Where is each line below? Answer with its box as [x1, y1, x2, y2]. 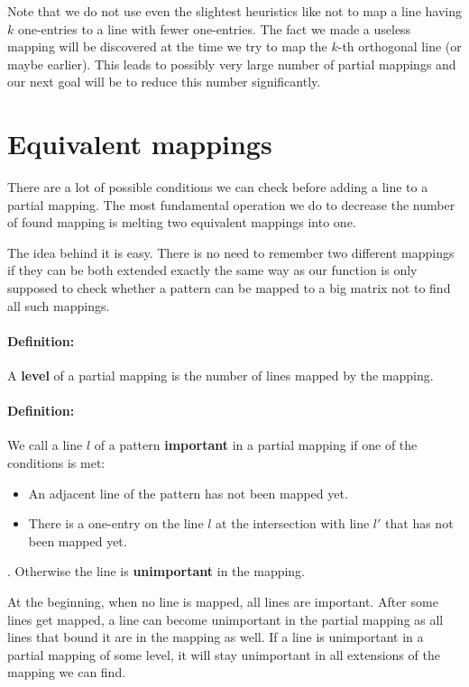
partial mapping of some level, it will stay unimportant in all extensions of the [7, 645, 440, 664]
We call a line [7, 435, 83, 454]
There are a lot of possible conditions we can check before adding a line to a [7, 178, 428, 197]
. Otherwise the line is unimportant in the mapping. [7, 562, 306, 581]
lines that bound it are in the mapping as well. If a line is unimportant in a [7, 627, 424, 646]
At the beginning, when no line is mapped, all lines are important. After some [7, 592, 438, 610]
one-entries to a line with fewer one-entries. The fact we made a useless [17, 19, 411, 38]
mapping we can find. [7, 663, 126, 682]
